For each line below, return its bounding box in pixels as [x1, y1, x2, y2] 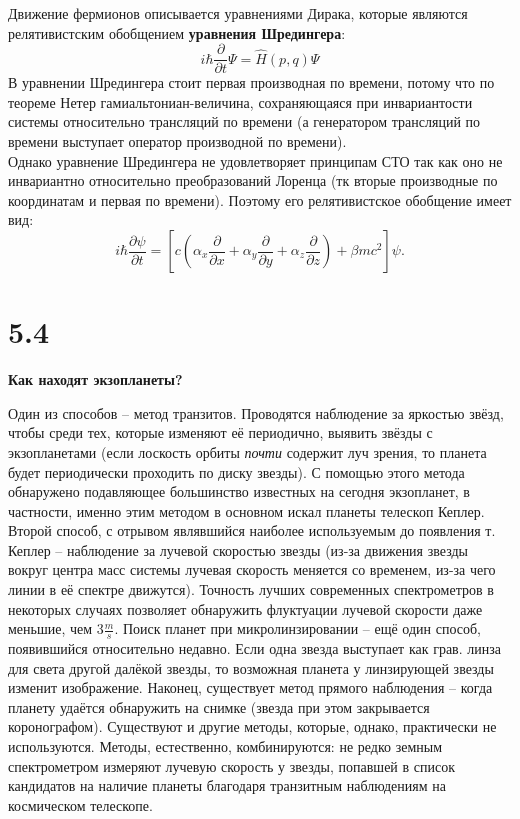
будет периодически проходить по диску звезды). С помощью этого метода [8, 461, 465, 482]
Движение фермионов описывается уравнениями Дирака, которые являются [8, 3, 468, 23]
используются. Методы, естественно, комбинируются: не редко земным [8, 736, 443, 757]
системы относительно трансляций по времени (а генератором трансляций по [8, 111, 481, 132]
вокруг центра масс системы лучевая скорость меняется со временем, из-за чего [8, 559, 496, 580]
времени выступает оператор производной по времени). [8, 131, 347, 152]
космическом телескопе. [8, 794, 153, 815]
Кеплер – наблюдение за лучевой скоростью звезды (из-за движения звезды [8, 539, 468, 560]
